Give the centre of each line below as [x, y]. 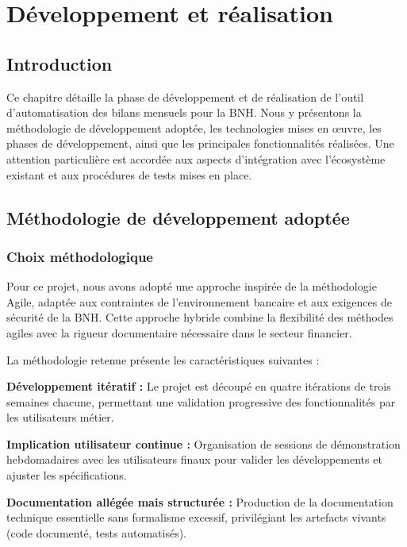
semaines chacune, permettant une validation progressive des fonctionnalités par [201, 401]
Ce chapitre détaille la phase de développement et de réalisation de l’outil [185, 96]
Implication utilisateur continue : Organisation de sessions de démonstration [203, 443]
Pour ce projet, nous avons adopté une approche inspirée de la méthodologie [192, 286]
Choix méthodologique [80, 256]
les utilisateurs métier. [60, 417]
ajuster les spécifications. [67, 475]
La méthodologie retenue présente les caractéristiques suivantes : [163, 359]
